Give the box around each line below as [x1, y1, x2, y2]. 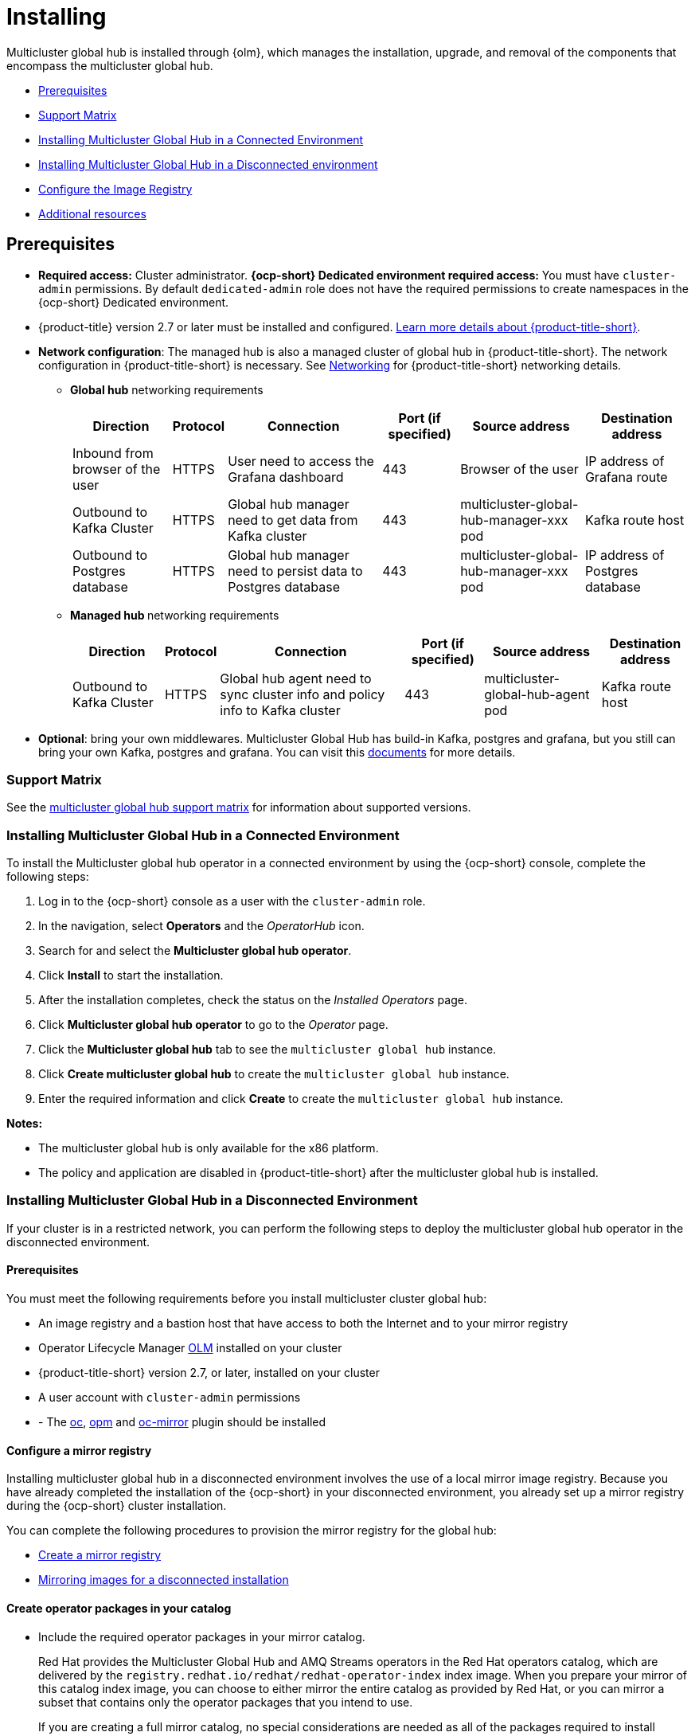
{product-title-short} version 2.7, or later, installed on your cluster [38, 1366, 380, 1380]
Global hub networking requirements [70, 382, 264, 397]
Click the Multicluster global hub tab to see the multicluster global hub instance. [38, 1042, 497, 1057]
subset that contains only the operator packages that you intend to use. [38, 1695, 413, 1709]
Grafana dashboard [228, 468, 344, 485]
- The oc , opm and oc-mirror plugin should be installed [38, 1415, 326, 1429]
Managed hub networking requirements [70, 608, 279, 622]
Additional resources [38, 206, 146, 221]
